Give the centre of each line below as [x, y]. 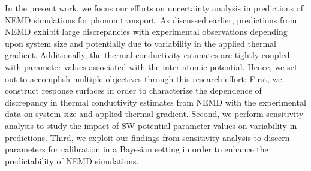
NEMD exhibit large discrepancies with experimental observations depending [146, 31]
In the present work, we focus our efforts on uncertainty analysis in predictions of [154, 8]
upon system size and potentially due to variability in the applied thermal [141, 43]
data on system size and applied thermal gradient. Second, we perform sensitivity [154, 114]
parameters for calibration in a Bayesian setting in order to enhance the [137, 149]
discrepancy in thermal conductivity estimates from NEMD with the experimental [155, 102]
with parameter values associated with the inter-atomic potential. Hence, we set [151, 66]
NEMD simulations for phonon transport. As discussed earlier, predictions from [151, 19]
